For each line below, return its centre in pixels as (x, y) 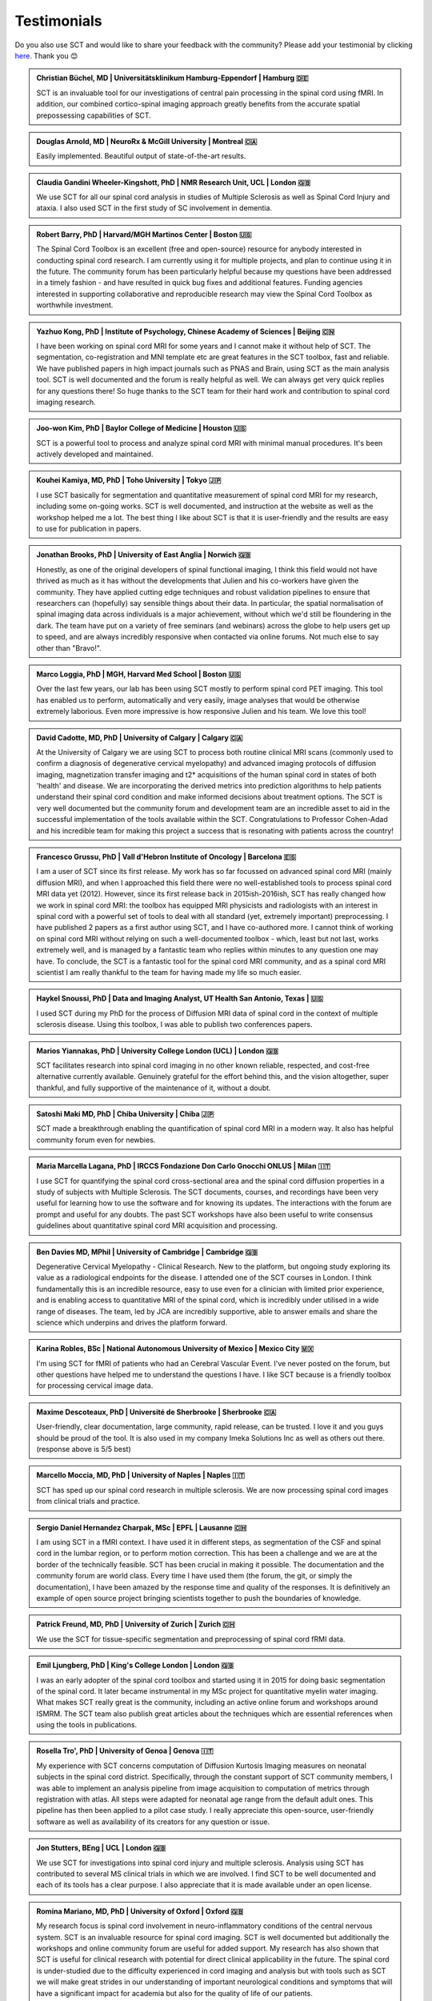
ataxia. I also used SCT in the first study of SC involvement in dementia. (154, 208)
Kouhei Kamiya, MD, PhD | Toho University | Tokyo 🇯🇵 (129, 480)
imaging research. (66, 402)
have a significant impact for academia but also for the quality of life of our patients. (175, 1993)
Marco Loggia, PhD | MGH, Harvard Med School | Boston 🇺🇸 (139, 674)
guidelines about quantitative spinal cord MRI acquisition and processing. (157, 1225)
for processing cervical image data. (95, 1385)
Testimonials (58, 21)
